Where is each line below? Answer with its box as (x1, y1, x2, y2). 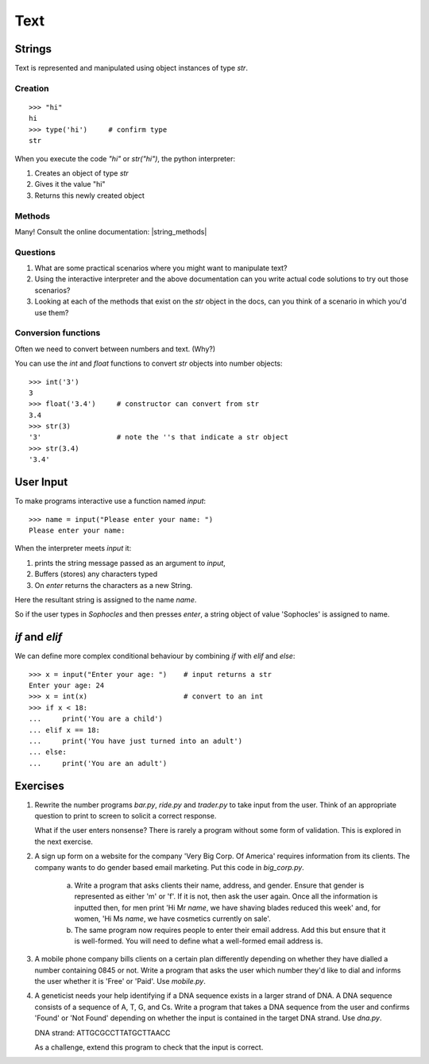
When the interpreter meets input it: (14, 544, 132, 553)
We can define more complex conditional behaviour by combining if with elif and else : (14, 652, 296, 661)
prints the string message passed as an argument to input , (34, 558, 226, 567)
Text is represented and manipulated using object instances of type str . (14, 64, 248, 73)
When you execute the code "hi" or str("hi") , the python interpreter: (14, 153, 236, 163)
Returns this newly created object (34, 191, 145, 200)
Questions (14, 246, 56, 257)
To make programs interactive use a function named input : (14, 497, 207, 506)
